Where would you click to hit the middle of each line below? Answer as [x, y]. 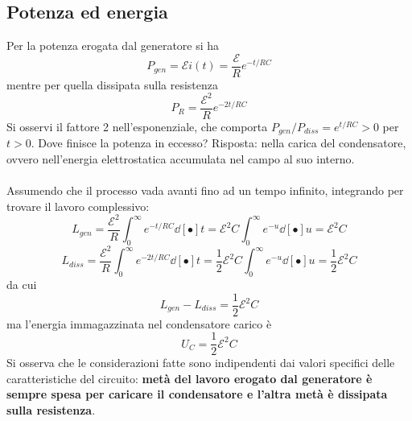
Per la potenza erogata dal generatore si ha [113, 45]
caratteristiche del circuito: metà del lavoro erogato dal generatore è [190, 378]
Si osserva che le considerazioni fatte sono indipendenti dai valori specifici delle [201, 363]
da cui [22, 284]
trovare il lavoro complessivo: [78, 206]
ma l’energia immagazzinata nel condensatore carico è [139, 323]
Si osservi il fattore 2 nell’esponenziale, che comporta [137, 127]
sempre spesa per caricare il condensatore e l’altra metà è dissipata [197, 394]
